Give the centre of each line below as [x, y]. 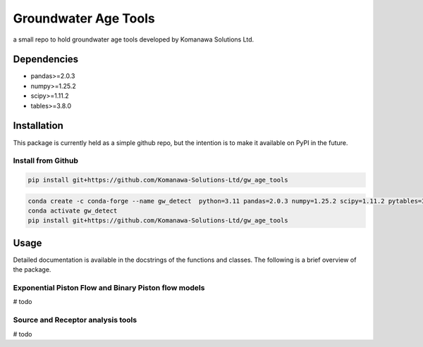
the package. [32, 270]
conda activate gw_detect [73, 211]
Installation [38, 126]
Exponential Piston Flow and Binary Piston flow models [109, 288]
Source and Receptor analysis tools [75, 320]
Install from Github [46, 160]
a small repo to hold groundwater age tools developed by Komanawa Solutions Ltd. [134, 39]
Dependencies [46, 59]
